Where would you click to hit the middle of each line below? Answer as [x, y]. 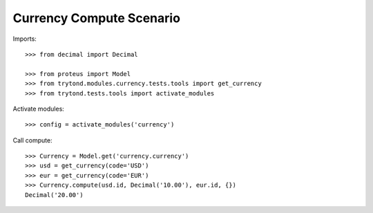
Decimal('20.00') [54, 195]
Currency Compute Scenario [97, 18]
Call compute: [32, 140]
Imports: [25, 39]
